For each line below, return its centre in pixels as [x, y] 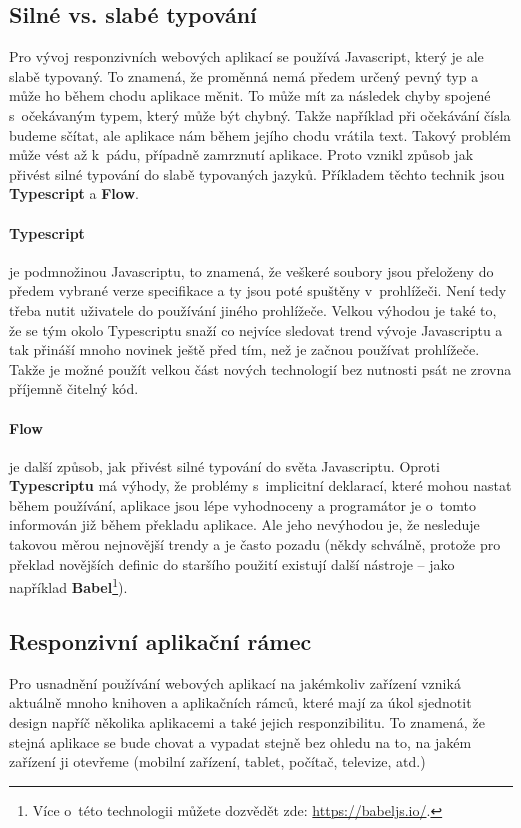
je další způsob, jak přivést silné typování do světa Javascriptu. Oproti [224, 465]
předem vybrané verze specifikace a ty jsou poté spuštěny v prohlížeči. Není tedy [258, 290]
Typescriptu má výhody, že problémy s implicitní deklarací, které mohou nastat [260, 485]
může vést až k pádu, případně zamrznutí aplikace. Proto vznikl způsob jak [241, 154]
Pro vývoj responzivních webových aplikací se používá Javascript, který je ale [246, 56]
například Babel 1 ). [68, 585]
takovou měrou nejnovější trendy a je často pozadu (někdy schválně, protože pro [255, 544]
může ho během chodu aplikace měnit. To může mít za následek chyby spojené [250, 95]
